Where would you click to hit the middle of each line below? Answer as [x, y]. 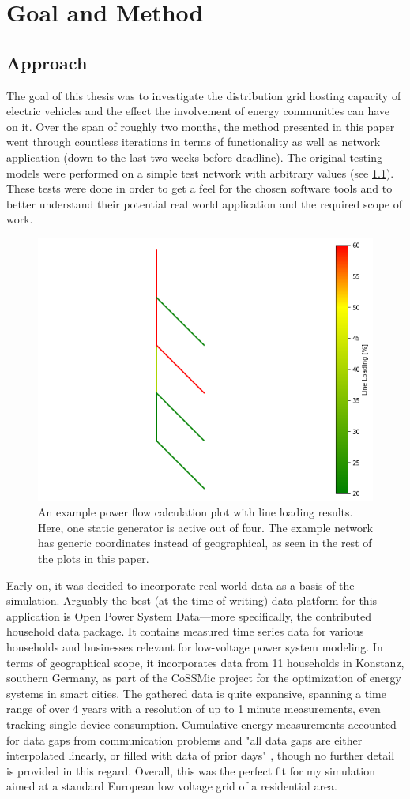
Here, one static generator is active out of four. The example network [205, 527]
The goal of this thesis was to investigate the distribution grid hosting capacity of [204, 95]
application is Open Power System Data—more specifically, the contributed [189, 615]
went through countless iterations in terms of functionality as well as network [194, 142]
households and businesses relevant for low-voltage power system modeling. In [195, 646]
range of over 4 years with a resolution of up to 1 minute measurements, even [194, 709]
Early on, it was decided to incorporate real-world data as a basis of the [181, 585]
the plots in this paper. [94, 558]
